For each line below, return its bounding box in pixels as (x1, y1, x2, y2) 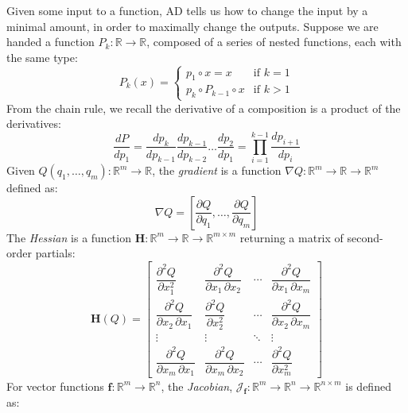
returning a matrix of (239, 229, 344, 245)
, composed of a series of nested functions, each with (146, 33, 402, 50)
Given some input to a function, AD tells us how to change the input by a (6, 2, 368, 18)
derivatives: (6, 115, 61, 132)
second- (347, 229, 383, 245)
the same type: (6, 48, 78, 65)
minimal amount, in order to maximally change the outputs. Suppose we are (6, 17, 379, 34)
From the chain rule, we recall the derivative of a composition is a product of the (6, 99, 401, 116)
